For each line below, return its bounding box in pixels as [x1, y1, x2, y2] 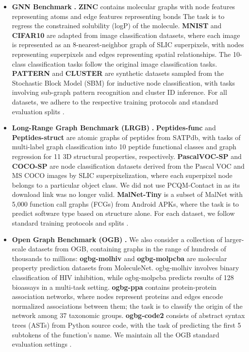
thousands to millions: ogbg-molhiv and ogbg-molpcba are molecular [12, 253, 227, 263]
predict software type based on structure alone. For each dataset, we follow [12, 208, 235, 218]
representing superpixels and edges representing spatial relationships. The [12, 49, 231, 59]
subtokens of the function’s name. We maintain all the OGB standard [12, 329, 219, 339]
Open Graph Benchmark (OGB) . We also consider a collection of [12, 234, 222, 244]
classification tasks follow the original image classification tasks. [28, 58, 217, 69]
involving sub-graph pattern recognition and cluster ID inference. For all [12, 87, 227, 97]
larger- [224, 234, 244, 244]
